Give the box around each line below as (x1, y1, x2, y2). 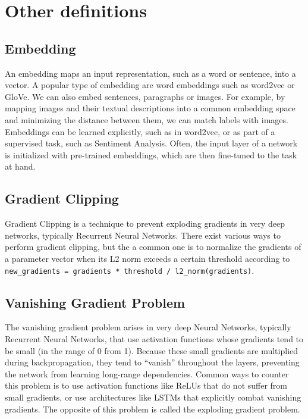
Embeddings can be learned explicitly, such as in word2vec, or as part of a (5, 125, 275, 137)
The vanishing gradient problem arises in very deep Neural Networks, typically (5, 321, 291, 333)
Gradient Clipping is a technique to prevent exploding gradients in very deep (5, 217, 285, 230)
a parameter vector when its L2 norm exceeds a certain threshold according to (5, 252, 290, 264)
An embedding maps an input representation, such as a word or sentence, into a (5, 67, 296, 79)
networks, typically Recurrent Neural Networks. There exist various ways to (5, 229, 281, 241)
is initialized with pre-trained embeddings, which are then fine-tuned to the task (5, 148, 297, 161)
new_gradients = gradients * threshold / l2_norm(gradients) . (5, 264, 254, 276)
